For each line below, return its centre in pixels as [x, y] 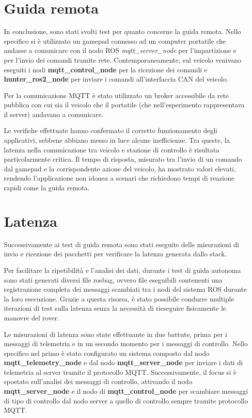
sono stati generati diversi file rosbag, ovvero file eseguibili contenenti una [113, 279]
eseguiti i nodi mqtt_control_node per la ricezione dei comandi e [106, 69]
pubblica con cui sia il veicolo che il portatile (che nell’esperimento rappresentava [124, 105]
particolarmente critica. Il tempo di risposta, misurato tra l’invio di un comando [123, 159]
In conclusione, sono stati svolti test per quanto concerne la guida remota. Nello [123, 31]
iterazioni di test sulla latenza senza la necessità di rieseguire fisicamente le [115, 308]
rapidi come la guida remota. [47, 188]
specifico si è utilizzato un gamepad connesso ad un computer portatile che [115, 41]
